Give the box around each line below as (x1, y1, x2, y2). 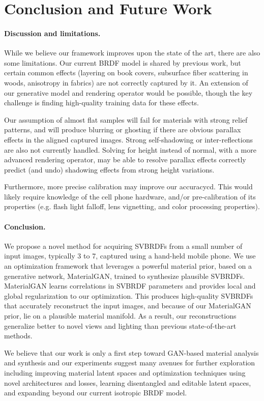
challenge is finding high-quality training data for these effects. (4, 97, 199, 108)
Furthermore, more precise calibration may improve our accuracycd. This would (4, 181, 253, 192)
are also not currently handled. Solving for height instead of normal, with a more (4, 144, 256, 155)
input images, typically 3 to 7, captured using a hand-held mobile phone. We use (4, 250, 256, 261)
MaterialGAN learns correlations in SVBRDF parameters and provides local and (4, 280, 256, 291)
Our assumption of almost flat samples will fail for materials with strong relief (4, 114, 248, 125)
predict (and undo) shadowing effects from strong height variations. (4, 164, 215, 175)
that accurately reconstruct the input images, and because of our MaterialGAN (4, 300, 251, 311)
